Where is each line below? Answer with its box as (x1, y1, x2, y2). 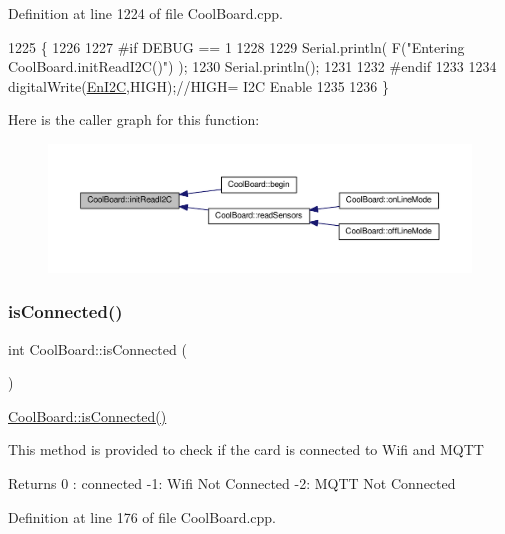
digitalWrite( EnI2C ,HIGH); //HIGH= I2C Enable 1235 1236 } (8, 75, 390, 96)
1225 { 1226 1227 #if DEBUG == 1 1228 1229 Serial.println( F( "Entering (8, 36, 465, 57)
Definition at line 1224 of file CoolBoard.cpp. (8, 3, 284, 23)
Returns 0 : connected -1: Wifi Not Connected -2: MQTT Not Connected (8, 472, 456, 493)
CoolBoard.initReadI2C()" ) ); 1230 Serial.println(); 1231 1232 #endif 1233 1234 (8, 56, 497, 77)
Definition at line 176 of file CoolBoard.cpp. (8, 506, 277, 527)
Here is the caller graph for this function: (8, 109, 260, 130)
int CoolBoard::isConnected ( (8, 338, 187, 359)
